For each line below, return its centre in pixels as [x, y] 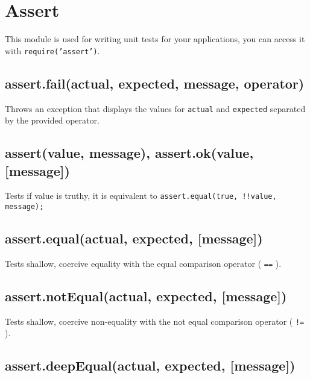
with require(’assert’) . [52, 50]
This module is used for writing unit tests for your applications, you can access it [155, 39]
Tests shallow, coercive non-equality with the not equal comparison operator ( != [155, 321]
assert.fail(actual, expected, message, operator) [155, 83]
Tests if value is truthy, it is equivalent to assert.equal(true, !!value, [141, 196]
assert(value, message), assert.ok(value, [129, 153]
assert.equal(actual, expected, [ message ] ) [134, 238]
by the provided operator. [52, 120]
